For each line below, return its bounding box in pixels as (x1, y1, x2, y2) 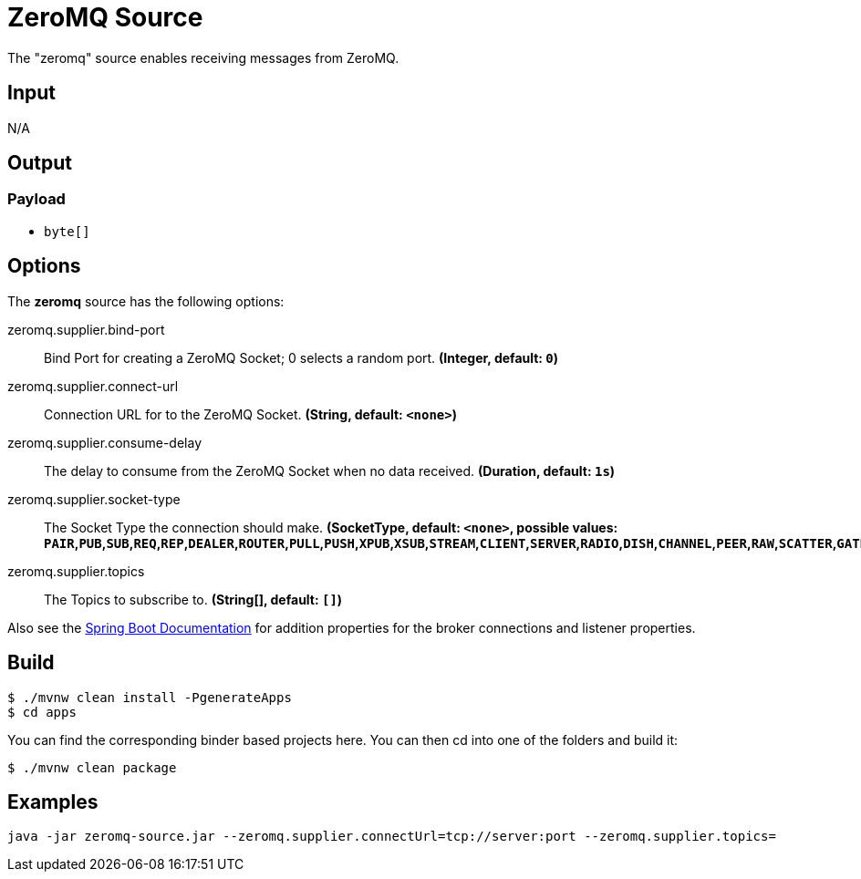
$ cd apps (7, 704, 77, 719)
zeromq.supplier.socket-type (7, 491, 181, 507)
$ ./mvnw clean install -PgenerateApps (7, 689, 292, 705)
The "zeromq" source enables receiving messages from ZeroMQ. (7, 49, 399, 66)
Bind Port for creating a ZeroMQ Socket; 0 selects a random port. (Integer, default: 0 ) (44, 349, 559, 366)
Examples (7, 790, 99, 813)
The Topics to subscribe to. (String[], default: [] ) (44, 591, 343, 607)
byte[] (44, 223, 90, 239)
